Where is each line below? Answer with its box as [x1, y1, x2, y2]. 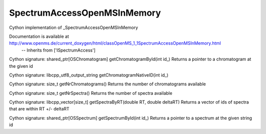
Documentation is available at [9, 33, 69, 39]
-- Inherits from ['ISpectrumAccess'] [21, 47, 96, 53]
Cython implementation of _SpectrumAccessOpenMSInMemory [9, 25, 138, 30]
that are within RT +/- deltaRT [9, 106, 70, 112]
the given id [9, 63, 33, 69]
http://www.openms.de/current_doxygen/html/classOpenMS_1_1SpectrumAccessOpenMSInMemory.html [9, 40, 221, 46]
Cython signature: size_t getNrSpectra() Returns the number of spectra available [9, 90, 172, 96]
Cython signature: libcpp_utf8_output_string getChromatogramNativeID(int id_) [9, 72, 168, 78]
